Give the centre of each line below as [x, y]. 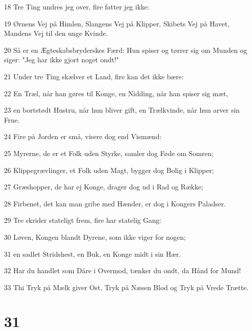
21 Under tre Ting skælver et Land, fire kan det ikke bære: [94, 76]
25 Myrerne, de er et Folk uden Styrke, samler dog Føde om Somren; [109, 153]
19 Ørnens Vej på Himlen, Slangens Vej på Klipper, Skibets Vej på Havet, [117, 23]
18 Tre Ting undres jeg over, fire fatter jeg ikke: [77, 6]
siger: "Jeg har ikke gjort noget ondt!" [62, 60]
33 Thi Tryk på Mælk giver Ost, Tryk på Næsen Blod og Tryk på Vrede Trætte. [126, 287]
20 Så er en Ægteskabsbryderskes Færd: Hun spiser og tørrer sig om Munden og [126, 50]
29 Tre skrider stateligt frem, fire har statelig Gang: [83, 220]
